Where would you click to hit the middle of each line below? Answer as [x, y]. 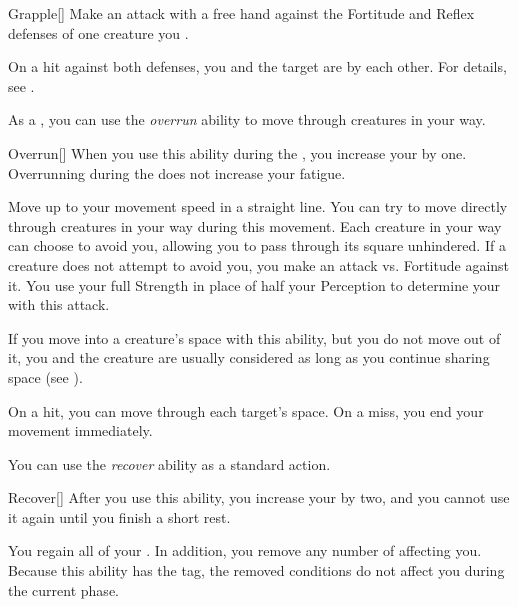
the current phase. [63, 589]
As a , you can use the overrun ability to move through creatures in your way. [247, 119]
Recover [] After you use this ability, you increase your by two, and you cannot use [259, 497]
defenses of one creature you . [98, 32]
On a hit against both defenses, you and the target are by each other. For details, [257, 66]
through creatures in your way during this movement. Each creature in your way [255, 225]
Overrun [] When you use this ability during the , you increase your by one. [237, 152]
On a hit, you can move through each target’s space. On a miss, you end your [246, 410]
